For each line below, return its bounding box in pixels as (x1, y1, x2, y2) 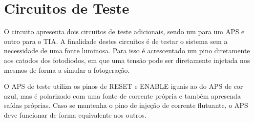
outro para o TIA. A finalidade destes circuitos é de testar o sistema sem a (4, 36, 228, 46)
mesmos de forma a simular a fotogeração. (4, 64, 130, 75)
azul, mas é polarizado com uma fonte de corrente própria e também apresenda (4, 90, 241, 101)
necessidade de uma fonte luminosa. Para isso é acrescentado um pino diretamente (4, 45, 250, 56)
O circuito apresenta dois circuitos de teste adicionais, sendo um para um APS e (4, 26, 245, 37)
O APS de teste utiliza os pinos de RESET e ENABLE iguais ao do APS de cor (4, 81, 243, 91)
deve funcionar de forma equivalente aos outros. (4, 109, 147, 120)
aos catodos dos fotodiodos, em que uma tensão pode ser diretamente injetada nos (4, 55, 250, 65)
